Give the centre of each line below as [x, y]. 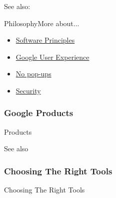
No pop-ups [33, 74]
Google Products [39, 113]
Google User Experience [52, 57]
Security [28, 90]
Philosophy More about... [42, 23]
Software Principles [45, 40]
